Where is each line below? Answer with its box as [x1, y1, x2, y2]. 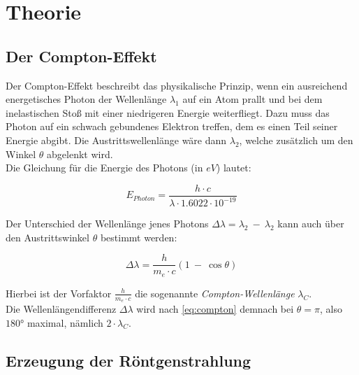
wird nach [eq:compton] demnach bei [136, 302, 294, 316]
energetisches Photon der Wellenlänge [6, 92, 167, 106]
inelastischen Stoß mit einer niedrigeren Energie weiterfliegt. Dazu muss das [6, 105, 330, 120]
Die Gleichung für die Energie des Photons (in [6, 160, 203, 175]
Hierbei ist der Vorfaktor [6, 285, 112, 300]
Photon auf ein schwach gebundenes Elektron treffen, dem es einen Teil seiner [6, 119, 338, 134]
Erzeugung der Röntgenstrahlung [6, 349, 251, 371]
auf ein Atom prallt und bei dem [182, 92, 323, 106]
